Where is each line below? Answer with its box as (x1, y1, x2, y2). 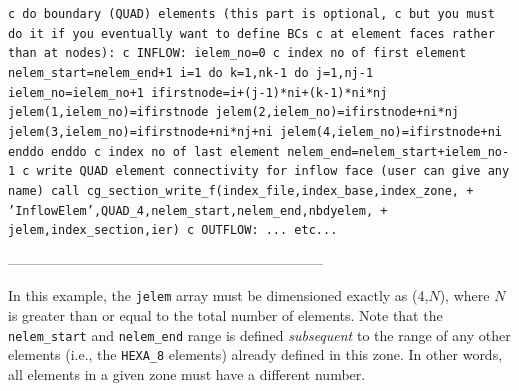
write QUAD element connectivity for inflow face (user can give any (36, 164, 510, 179)
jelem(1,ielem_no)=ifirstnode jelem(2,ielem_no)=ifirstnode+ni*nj (8, 105, 460, 120)
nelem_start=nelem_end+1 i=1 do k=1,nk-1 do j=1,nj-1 (8, 65, 374, 80)
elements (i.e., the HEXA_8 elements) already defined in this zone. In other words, (8, 344, 503, 365)
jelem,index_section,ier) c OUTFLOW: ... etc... (8, 223, 338, 238)
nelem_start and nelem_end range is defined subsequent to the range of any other (8, 324, 511, 345)
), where (439, 285, 490, 306)
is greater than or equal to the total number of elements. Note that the (8, 305, 443, 326)
